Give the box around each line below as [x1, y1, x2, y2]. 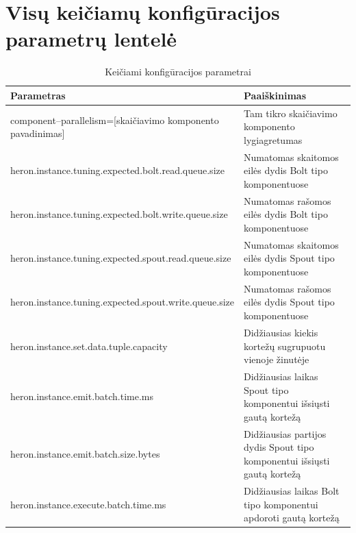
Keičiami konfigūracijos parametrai [105, 64, 251, 79]
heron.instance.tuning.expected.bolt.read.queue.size [10, 163, 225, 177]
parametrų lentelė [5, 25, 177, 53]
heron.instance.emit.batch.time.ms [10, 389, 154, 404]
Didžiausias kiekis [244, 325, 318, 339]
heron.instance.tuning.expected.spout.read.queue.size [10, 251, 231, 265]
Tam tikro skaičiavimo [244, 106, 338, 120]
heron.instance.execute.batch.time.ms [10, 497, 166, 511]
